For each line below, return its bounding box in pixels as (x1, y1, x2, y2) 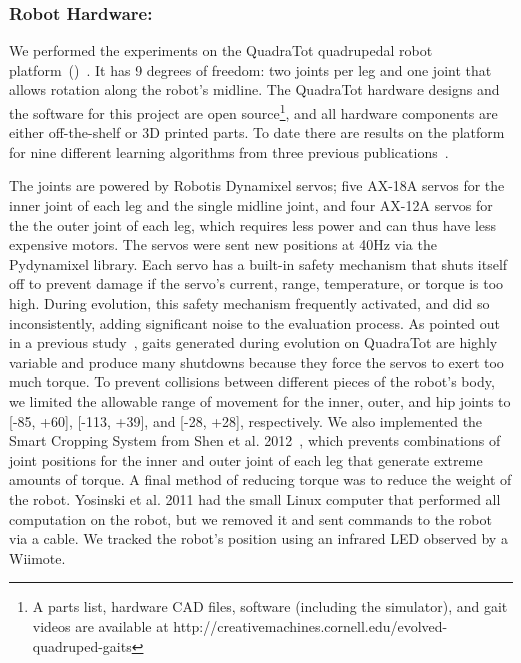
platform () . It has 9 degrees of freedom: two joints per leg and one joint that (9, 59, 492, 80)
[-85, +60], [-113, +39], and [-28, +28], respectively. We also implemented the (9, 410, 483, 431)
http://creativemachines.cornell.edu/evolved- (173, 615, 448, 636)
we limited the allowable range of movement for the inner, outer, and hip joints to (9, 390, 511, 411)
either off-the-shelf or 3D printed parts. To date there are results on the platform (9, 122, 505, 143)
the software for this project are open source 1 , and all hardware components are (9, 100, 498, 123)
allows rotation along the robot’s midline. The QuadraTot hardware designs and (9, 79, 500, 100)
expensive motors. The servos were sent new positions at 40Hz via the (9, 234, 437, 255)
